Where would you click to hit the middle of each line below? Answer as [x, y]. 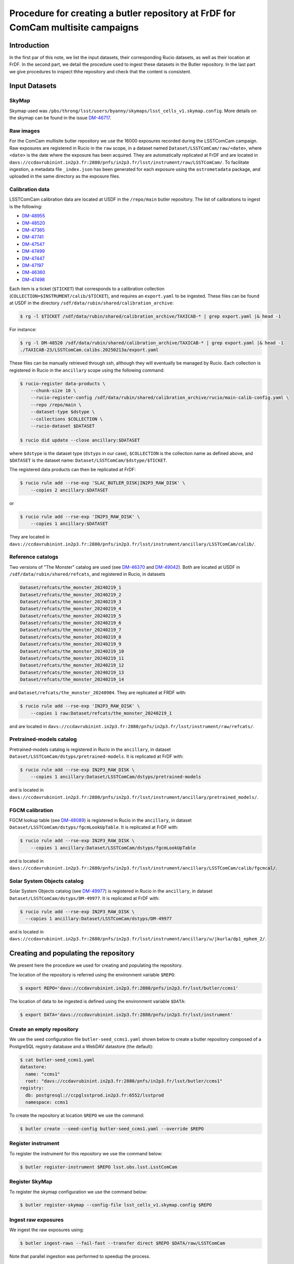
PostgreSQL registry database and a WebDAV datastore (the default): [81, 1046]
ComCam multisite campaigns [74, 27]
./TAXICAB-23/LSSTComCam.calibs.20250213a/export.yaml [89, 350]
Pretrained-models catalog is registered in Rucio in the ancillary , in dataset [90, 749]
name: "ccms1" [43, 1074]
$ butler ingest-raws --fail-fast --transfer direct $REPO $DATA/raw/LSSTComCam [122, 1243]
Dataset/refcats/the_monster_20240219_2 [70, 595]
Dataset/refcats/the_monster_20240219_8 [70, 637]
